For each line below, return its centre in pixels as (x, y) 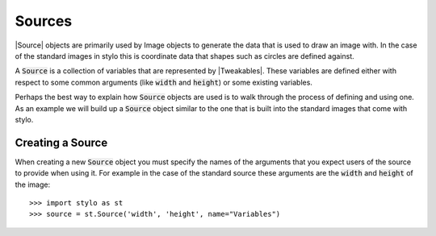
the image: (33, 184)
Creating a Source (61, 142)
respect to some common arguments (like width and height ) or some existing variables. (163, 82)
